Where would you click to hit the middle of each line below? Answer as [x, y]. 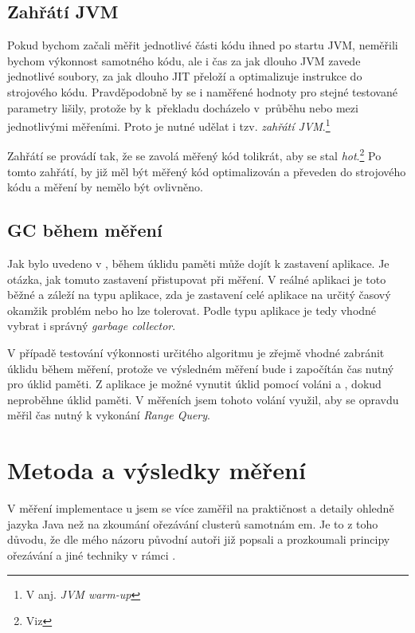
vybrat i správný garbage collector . [92, 326]
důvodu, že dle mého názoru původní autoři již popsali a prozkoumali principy [199, 539]
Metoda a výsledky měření [157, 470]
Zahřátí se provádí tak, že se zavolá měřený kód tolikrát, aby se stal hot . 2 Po [194, 155]
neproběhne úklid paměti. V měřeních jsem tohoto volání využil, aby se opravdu [203, 399]
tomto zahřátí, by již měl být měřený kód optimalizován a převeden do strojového [207, 171]
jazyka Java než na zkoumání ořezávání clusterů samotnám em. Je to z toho [193, 523]
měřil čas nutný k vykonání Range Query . [109, 415]
